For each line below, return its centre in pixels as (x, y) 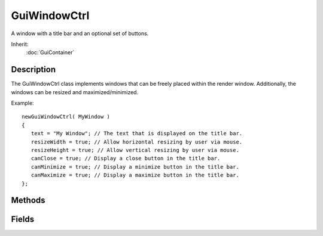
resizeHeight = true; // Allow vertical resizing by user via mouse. (135, 150)
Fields (23, 220)
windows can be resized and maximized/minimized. (75, 92)
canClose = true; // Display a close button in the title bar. (126, 159)
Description (33, 69)
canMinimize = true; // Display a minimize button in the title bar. (135, 167)
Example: (22, 103)
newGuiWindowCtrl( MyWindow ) (66, 117)
